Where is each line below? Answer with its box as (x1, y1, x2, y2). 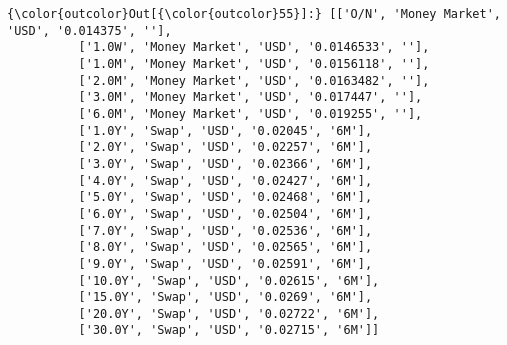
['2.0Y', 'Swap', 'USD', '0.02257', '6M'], (78, 140, 373, 155)
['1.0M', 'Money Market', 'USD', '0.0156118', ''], (78, 56, 430, 71)
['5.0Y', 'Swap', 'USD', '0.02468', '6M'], (78, 190, 373, 205)
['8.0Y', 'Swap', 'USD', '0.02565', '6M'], (78, 240, 373, 255)
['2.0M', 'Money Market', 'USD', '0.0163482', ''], (78, 73, 430, 88)
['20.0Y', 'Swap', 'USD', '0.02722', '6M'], (78, 306, 380, 321)
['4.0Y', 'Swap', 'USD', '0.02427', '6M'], (78, 173, 373, 188)
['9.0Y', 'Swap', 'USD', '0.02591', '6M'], (78, 256, 373, 271)
